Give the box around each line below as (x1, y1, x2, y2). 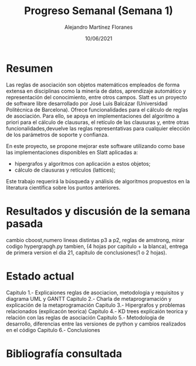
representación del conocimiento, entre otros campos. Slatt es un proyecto (6, 93, 187, 100)
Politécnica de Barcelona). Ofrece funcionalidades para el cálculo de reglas (6, 106, 188, 113)
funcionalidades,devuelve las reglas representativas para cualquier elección (6, 125, 190, 132)
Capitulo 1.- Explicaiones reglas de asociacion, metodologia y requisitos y (6, 289, 184, 296)
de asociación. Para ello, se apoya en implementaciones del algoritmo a (6, 112, 180, 119)
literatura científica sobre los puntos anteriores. (6, 184, 121, 191)
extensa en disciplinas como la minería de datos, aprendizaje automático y (6, 87, 187, 95)
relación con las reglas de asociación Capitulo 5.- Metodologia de (6, 314, 165, 321)
